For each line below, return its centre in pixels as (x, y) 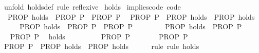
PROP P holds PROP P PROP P (99, 36)
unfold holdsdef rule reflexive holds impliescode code (92, 7)
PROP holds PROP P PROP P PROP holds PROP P (131, 26)
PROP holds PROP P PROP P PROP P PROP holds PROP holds (131, 16)
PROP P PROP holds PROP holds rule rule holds (101, 46)
